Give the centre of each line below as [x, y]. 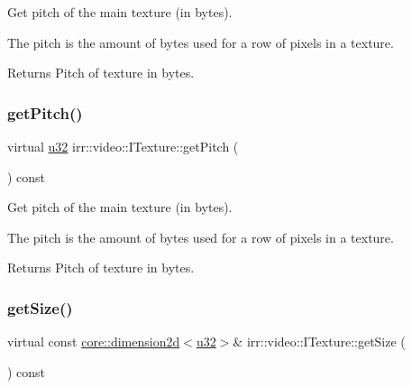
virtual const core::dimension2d [94, 342]
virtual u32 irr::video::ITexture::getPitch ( [123, 146]
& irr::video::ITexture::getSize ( [319, 342]
